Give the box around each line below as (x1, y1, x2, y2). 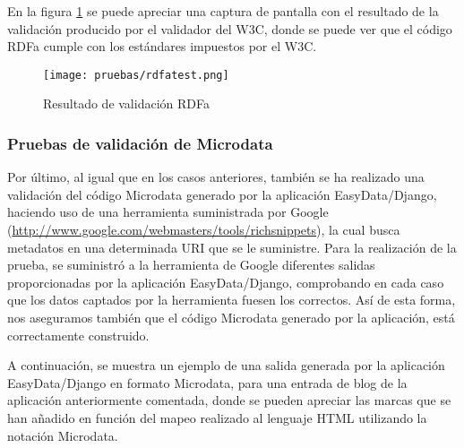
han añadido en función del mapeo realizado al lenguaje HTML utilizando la (7, 408, 427, 426)
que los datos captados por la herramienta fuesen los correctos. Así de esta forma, (7, 290, 456, 309)
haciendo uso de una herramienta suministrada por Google (7, 202, 329, 221)
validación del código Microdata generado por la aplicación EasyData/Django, (7, 185, 437, 203)
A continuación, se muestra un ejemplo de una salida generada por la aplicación (7, 356, 445, 375)
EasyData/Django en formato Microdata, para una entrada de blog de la (7, 373, 408, 392)
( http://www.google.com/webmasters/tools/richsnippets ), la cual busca (7, 220, 400, 239)
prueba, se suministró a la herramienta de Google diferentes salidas (7, 255, 375, 274)
